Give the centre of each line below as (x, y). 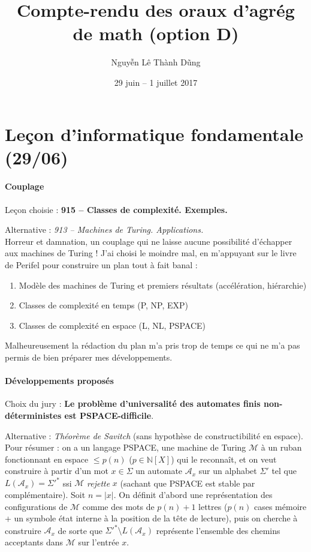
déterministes (33, 415)
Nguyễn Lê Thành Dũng (156, 62)
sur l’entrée (99, 541)
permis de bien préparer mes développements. (89, 357)
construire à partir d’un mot (57, 471)
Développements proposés (59, 381)
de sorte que (80, 530)
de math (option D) (156, 33)
